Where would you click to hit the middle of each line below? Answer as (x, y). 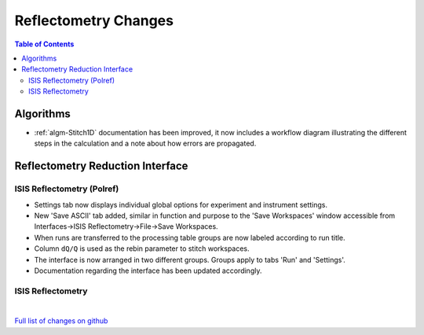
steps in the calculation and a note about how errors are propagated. (145, 144)
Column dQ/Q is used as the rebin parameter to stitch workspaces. (142, 248)
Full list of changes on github (61, 321)
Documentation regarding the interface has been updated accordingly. (148, 271)
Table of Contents (44, 44)
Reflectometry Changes (94, 20)
